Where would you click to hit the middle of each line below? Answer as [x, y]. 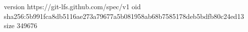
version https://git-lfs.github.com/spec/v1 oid [72, 6]
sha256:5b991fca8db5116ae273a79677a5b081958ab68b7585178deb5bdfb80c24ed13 [124, 16]
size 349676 [21, 25]
